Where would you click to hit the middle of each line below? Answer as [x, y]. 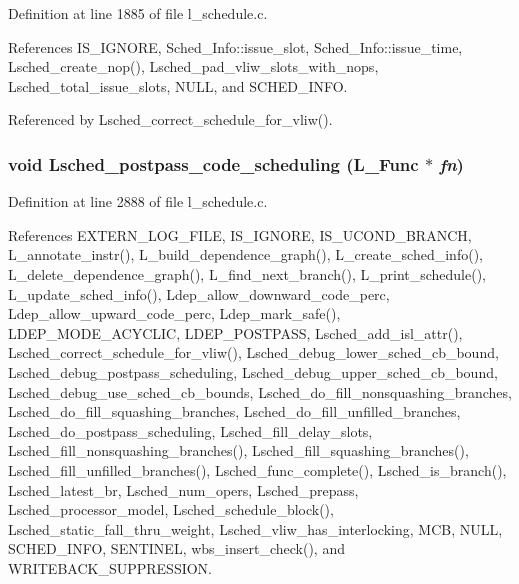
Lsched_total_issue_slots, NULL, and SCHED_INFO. [178, 85]
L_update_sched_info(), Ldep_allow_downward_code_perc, [199, 293]
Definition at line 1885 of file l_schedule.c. [138, 13]
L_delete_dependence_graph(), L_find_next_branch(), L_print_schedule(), [247, 273]
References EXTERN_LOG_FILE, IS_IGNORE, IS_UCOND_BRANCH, [240, 234]
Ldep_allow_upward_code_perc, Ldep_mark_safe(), [174, 313]
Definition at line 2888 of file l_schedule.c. [138, 201]
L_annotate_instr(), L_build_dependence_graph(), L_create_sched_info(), [245, 254]
